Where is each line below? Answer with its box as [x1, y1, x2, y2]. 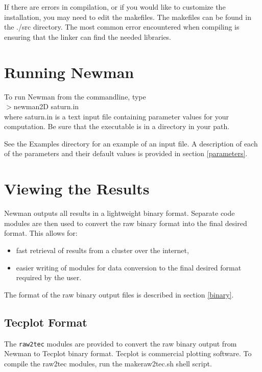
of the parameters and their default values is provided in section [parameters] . [4, 148, 248, 159]
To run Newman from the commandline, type [4, 91, 146, 102]
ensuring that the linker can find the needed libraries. [4, 31, 172, 42]
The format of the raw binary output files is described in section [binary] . [4, 289, 234, 300]
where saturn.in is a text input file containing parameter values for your [4, 111, 229, 121]
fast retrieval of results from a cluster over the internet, [16, 244, 189, 255]
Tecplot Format [4, 314, 87, 330]
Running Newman [4, 61, 134, 82]
